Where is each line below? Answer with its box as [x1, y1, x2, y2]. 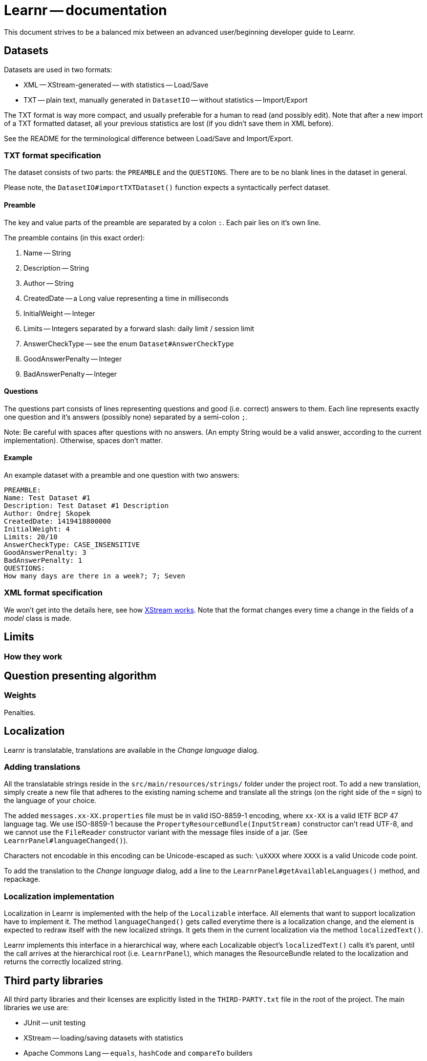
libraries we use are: [4, 1003, 69, 1012]
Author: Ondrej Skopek [4, 509, 91, 517]
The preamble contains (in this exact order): [4, 233, 145, 242]
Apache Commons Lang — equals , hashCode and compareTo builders [23, 1049, 253, 1057]
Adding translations [4, 762, 81, 772]
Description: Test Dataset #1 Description [4, 502, 169, 509]
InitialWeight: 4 [4, 525, 70, 533]
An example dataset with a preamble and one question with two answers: [4, 471, 240, 479]
